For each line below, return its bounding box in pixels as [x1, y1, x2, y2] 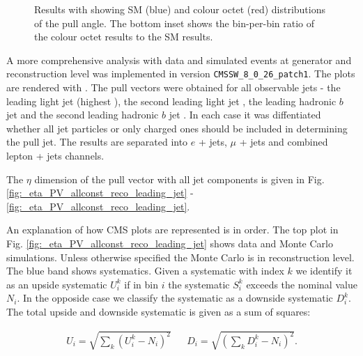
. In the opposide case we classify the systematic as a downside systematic [17, 291, 333, 305]
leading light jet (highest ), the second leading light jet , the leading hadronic [6, 93, 337, 108]
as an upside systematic [6, 277, 107, 291]
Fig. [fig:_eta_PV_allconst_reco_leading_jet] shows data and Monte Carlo [6, 235, 333, 250]
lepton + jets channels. [6, 148, 105, 162]
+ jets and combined [239, 134, 328, 149]
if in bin [124, 277, 158, 291]
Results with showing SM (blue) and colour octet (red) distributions [34, 2, 326, 16]
